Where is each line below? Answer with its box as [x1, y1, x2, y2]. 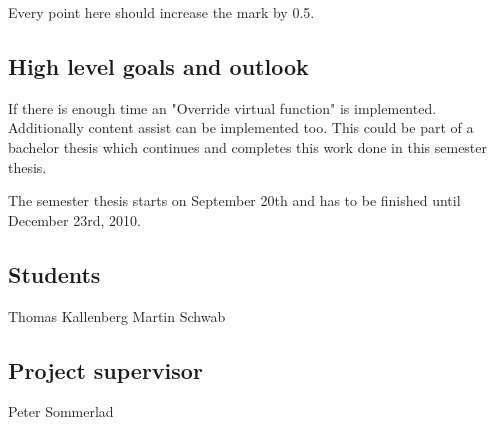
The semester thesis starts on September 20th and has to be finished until [8, 190, 461, 211]
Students [8, 258, 101, 289]
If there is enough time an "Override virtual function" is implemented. [8, 97, 437, 118]
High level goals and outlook [8, 50, 309, 81]
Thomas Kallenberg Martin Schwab [8, 305, 226, 326]
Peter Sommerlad [8, 401, 114, 422]
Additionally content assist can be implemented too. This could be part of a [8, 117, 474, 138]
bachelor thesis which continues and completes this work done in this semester [8, 136, 488, 157]
